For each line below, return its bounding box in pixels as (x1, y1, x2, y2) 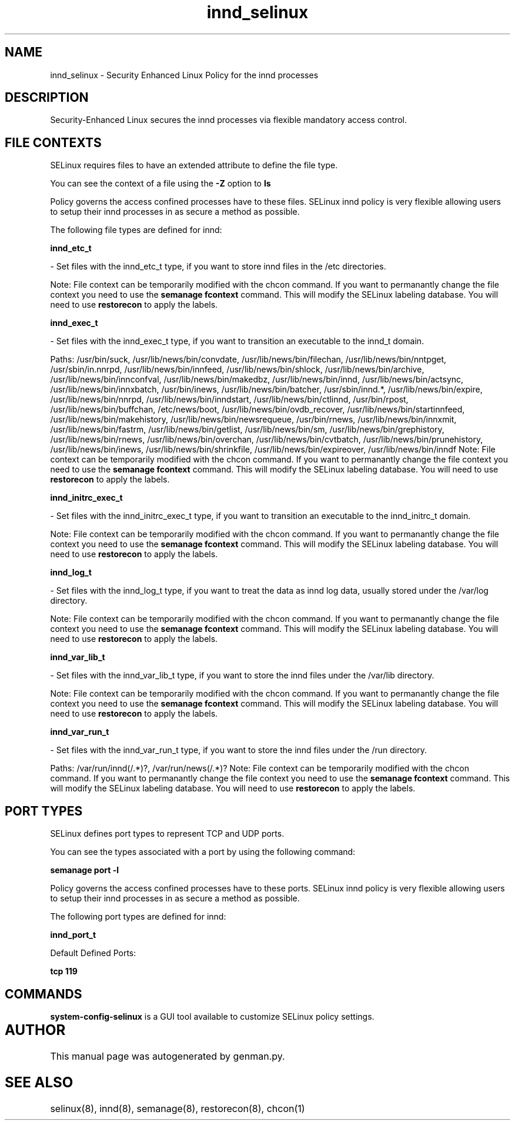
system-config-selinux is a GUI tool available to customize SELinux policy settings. (50, 1011, 374, 1021)
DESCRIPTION (5, 90, 89, 105)
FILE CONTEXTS (5, 135, 102, 150)
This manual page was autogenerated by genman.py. (50, 1050, 285, 1062)
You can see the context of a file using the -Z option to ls (50, 178, 271, 189)
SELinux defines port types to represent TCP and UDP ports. (50, 828, 285, 839)
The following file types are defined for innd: (50, 225, 222, 235)
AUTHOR (5, 1021, 66, 1039)
